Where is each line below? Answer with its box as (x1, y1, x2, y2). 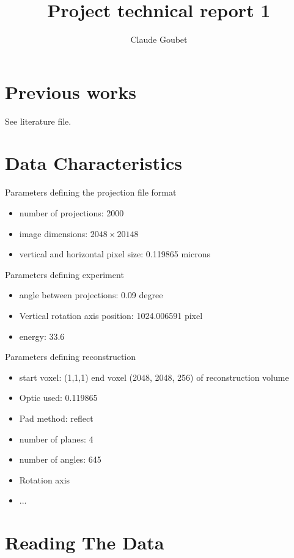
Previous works (5, 79, 136, 104)
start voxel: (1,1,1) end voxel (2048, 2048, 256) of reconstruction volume (19, 370, 289, 383)
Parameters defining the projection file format (5, 186, 177, 199)
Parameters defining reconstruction (5, 350, 136, 363)
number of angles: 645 (19, 453, 101, 466)
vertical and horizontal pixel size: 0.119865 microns (19, 248, 210, 260)
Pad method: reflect (19, 411, 94, 424)
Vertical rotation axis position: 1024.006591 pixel (19, 309, 203, 321)
